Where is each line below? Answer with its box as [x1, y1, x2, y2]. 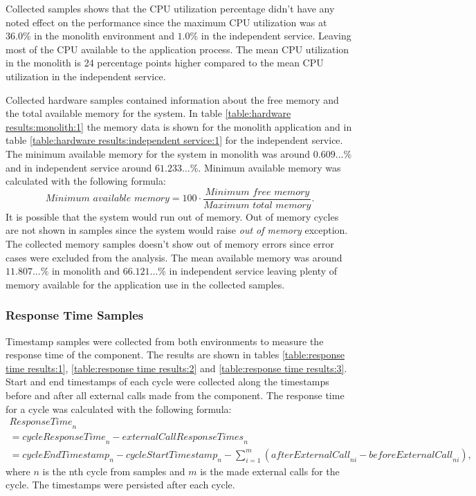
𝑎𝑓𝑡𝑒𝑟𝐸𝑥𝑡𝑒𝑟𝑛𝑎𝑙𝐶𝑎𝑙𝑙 [271, 450, 351, 460]
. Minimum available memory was [198, 160, 341, 174]
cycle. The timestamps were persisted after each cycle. [6, 477, 235, 492]
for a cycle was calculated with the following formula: [6, 401, 232, 416]
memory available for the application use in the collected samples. [6, 277, 285, 291]
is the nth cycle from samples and [42, 463, 185, 478]
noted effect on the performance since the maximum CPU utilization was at [6, 15, 327, 29]
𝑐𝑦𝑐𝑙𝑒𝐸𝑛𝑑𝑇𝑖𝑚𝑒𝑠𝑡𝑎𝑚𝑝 [22, 450, 110, 460]
